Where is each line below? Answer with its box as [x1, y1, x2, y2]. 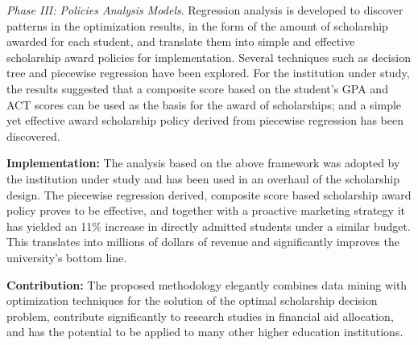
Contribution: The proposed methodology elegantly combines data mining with [6, 276, 408, 293]
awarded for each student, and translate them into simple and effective [6, 33, 355, 50]
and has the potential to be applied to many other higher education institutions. [6, 323, 404, 340]
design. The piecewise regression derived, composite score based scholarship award [6, 186, 412, 203]
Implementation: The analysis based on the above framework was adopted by [6, 154, 400, 171]
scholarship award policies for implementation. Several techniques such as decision [6, 48, 411, 65]
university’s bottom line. [6, 248, 127, 265]
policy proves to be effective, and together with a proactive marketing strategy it [6, 202, 405, 219]
